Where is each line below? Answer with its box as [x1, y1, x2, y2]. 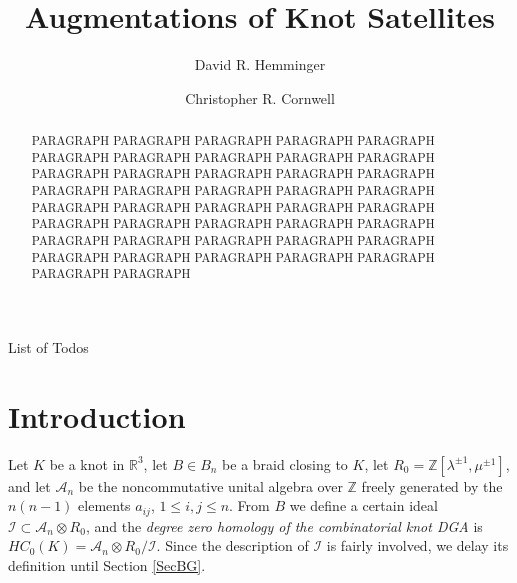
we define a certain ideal [289, 495, 438, 516]
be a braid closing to [222, 453, 348, 474]
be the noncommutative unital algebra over [78, 475, 343, 496]
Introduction [8, 395, 186, 436]
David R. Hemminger [194, 54, 326, 75]
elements [78, 495, 131, 516]
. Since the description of [156, 535, 309, 556]
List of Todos [8, 337, 89, 358]
